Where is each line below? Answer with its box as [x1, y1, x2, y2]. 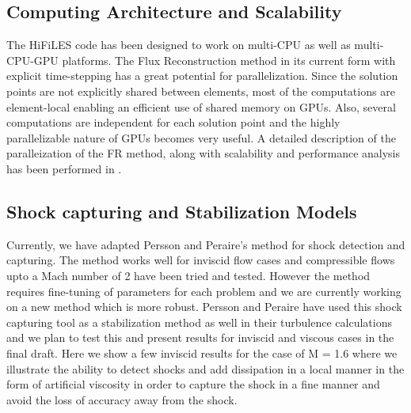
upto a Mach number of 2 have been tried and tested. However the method [6, 267, 371, 283]
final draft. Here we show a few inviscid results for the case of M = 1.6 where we [6, 344, 398, 361]
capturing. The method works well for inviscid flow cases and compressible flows [6, 252, 395, 268]
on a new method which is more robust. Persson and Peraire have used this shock [6, 298, 402, 315]
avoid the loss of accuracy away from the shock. [6, 391, 238, 407]
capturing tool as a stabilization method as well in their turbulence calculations [6, 313, 392, 330]
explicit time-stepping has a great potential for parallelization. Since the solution [6, 67, 398, 84]
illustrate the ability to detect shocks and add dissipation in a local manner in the [6, 360, 405, 377]
